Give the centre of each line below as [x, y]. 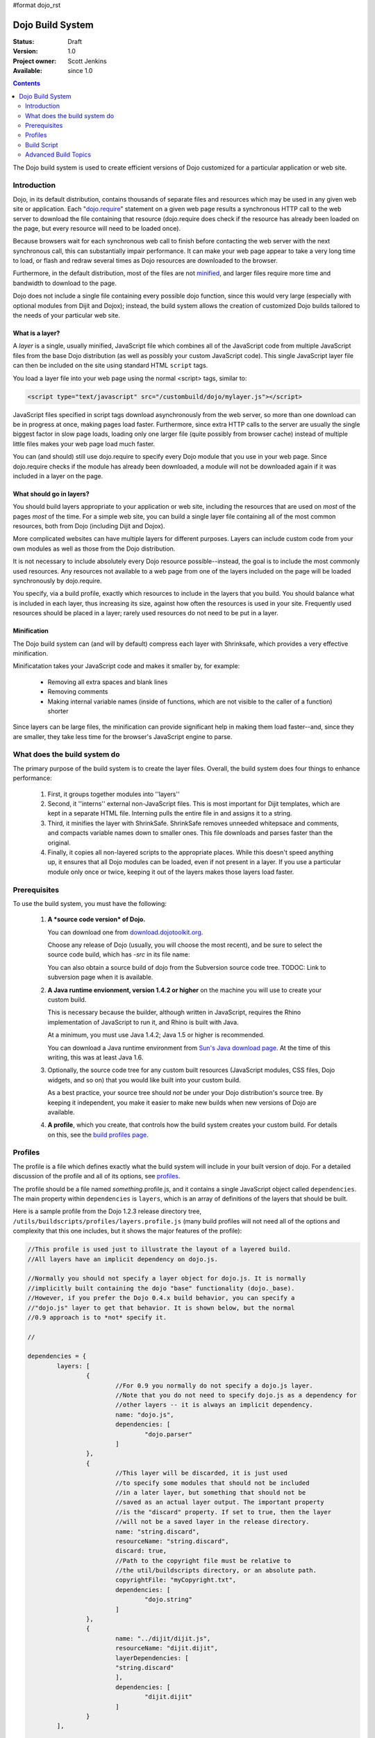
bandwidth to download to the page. [65, 283]
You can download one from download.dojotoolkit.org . [125, 932]
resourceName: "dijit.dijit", [166, 1648]
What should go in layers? [51, 494]
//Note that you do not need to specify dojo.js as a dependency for [236, 1395]
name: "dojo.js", [144, 1414]
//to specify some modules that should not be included [212, 1483]
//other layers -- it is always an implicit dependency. [214, 1405]
